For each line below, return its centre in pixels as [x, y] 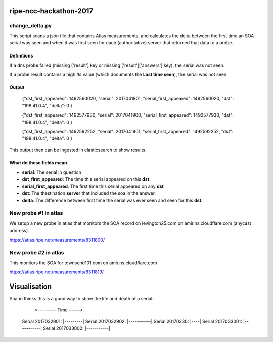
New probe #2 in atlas [37, 253]
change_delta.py [30, 26]
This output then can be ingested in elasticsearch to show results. [78, 150]
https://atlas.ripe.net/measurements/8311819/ [56, 272]
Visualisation [31, 286]
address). [19, 231]
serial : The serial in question [52, 172]
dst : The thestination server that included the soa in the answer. [89, 193]
